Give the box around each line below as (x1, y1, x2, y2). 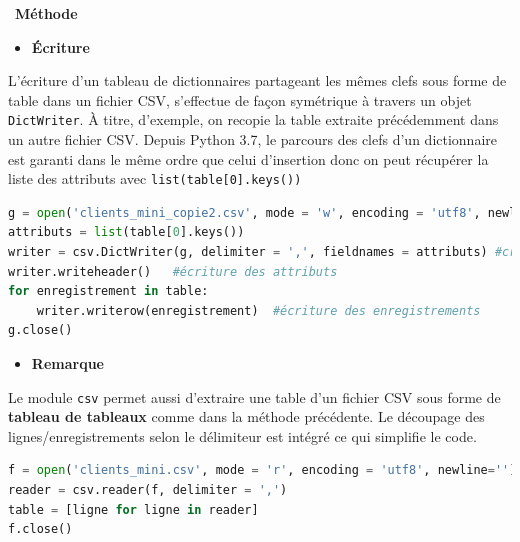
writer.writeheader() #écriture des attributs (8, 264, 338, 279)
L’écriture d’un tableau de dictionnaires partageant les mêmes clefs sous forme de (8, 70, 507, 91)
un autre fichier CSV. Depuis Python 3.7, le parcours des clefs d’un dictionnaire (8, 129, 497, 150)
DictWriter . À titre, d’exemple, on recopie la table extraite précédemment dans (8, 109, 499, 130)
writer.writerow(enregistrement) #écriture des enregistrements (36, 303, 481, 318)
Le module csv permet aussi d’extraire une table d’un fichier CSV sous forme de (8, 386, 501, 407)
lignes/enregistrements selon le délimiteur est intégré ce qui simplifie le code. (8, 425, 477, 446)
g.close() (8, 323, 73, 338)
